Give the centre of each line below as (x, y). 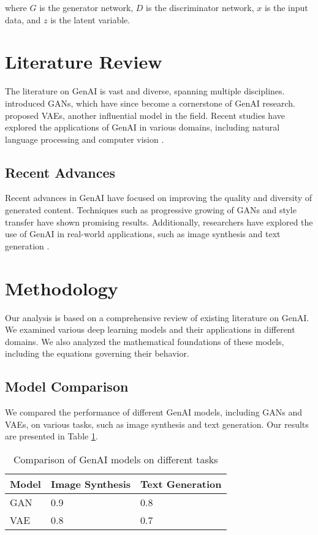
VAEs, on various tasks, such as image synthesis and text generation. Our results (157, 424)
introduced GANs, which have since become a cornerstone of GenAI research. (150, 103)
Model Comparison (67, 386)
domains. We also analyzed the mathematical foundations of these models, (145, 341)
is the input (286, 7)
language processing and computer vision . (85, 139)
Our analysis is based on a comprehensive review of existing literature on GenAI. (157, 317)
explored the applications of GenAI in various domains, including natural (142, 127)
